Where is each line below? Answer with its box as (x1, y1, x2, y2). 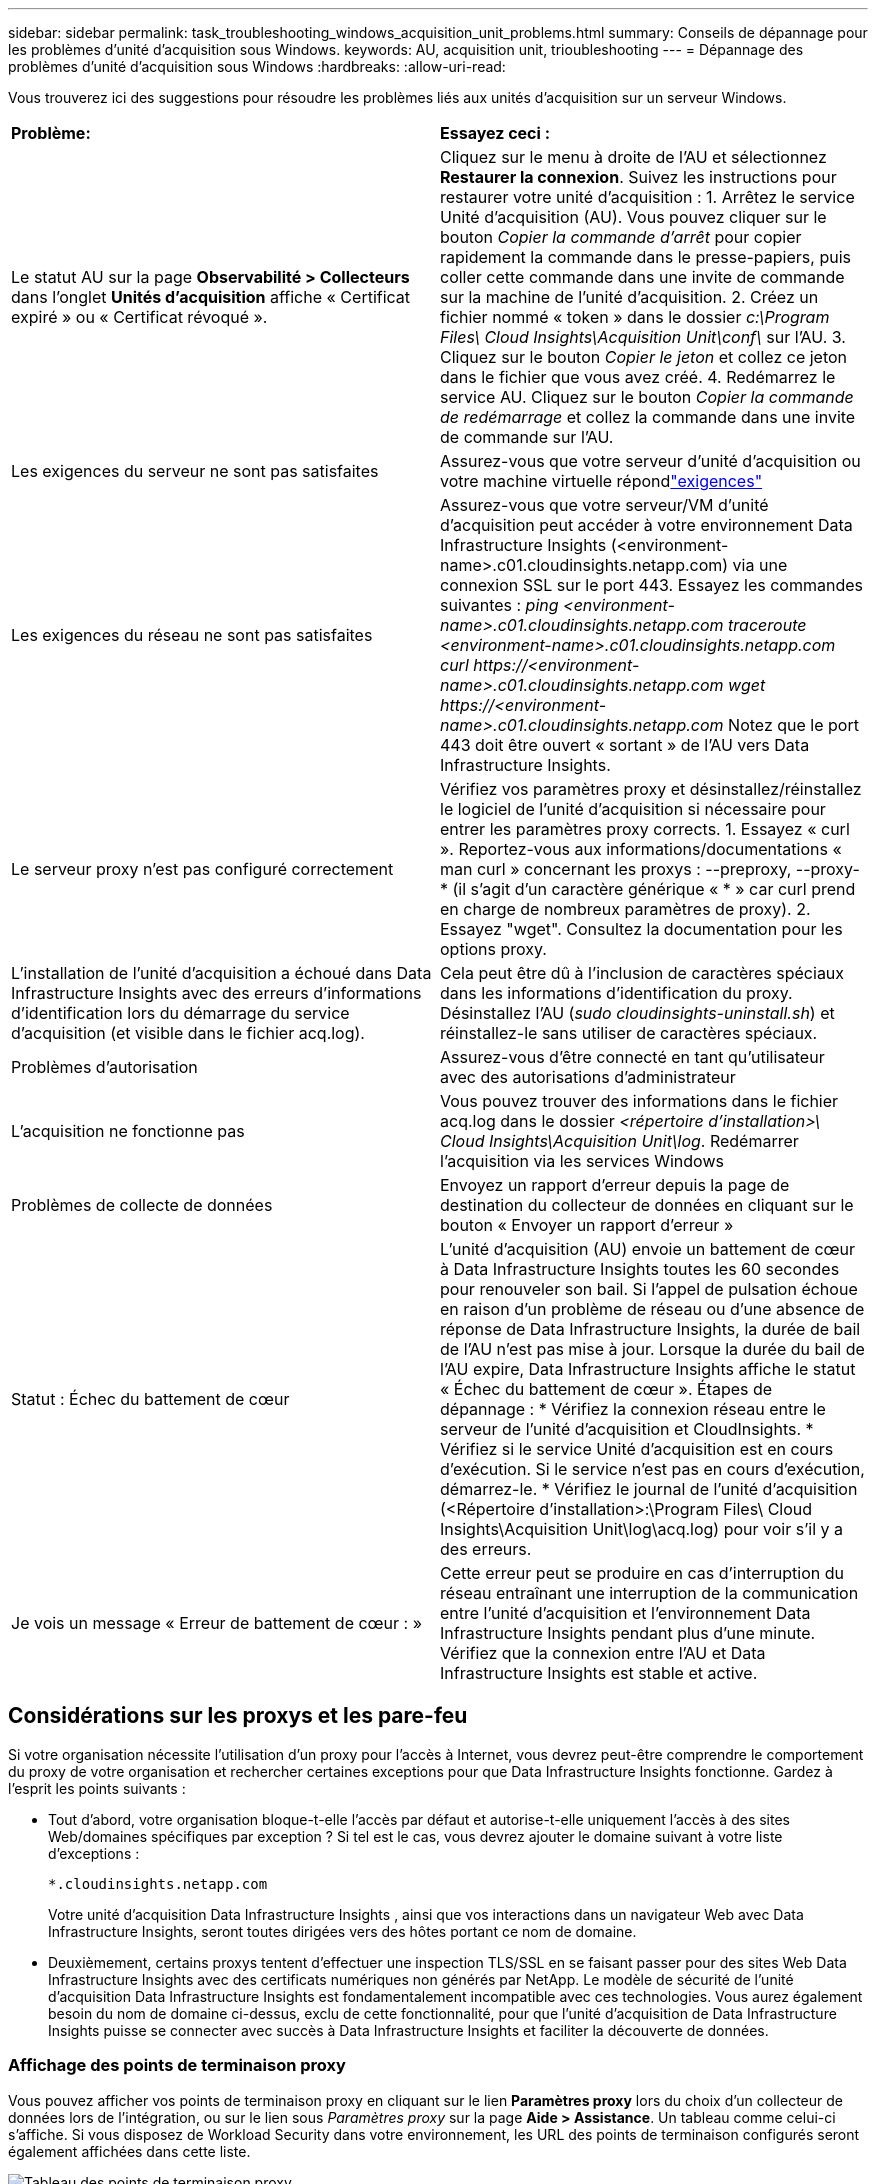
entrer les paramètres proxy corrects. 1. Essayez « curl (440, 819, 850, 839)
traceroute (728, 615, 807, 635)
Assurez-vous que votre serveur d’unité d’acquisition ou (440, 451, 861, 471)
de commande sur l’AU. (440, 427, 614, 447)
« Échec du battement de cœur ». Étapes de (440, 1379, 773, 1399)
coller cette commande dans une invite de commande (440, 267, 845, 287)
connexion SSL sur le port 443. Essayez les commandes (440, 575, 863, 595)
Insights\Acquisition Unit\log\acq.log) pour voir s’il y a (440, 1519, 844, 1539)
